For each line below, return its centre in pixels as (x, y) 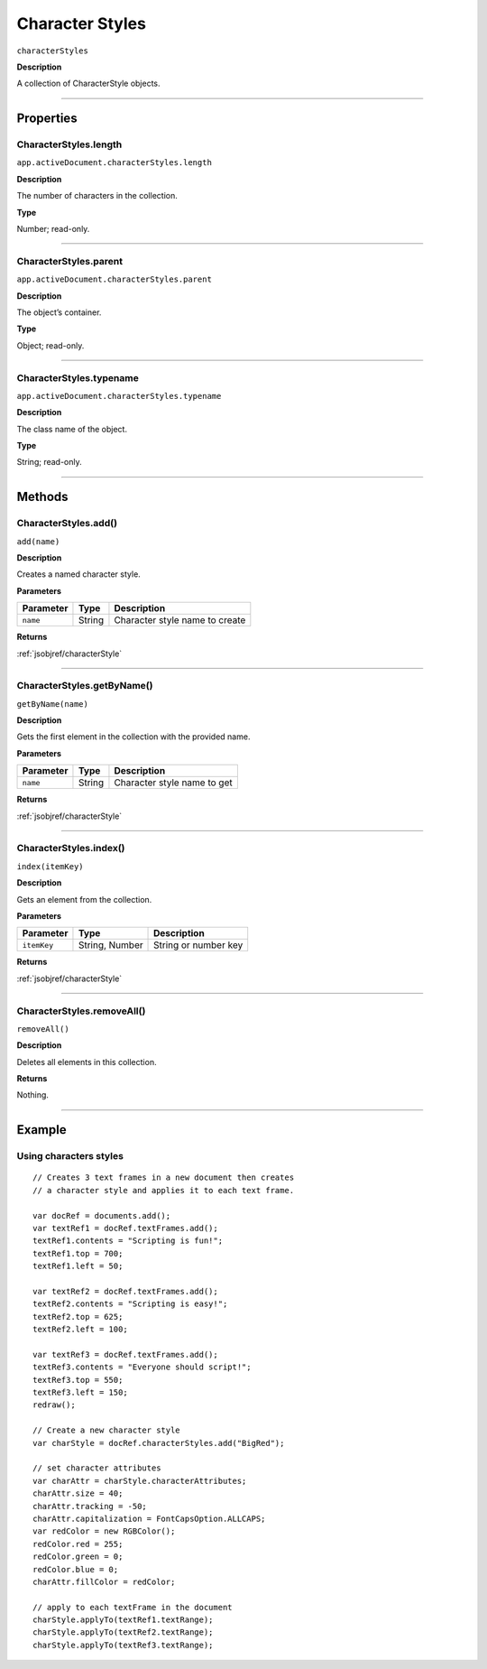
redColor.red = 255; (78, 1544)
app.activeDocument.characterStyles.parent (114, 279)
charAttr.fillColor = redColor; (104, 1581)
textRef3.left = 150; (80, 1393)
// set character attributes (97, 1468)
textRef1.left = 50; (78, 1266)
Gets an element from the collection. (84, 899)
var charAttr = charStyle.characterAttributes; (140, 1481)
